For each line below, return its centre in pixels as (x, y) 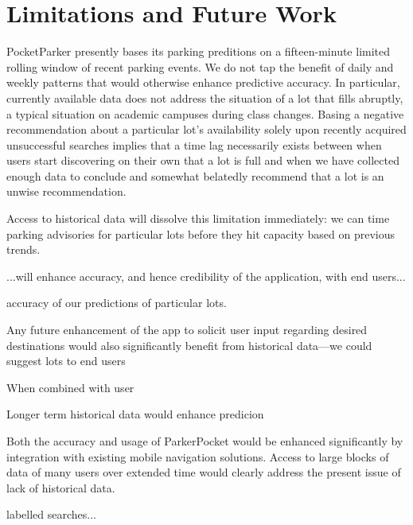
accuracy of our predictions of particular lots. (117, 303)
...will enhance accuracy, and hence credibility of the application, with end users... (206, 276)
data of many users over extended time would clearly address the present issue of (204, 472)
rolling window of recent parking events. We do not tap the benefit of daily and (200, 66)
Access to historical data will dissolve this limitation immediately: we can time (198, 218)
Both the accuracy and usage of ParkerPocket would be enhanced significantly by (205, 441)
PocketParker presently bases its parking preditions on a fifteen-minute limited (199, 51)
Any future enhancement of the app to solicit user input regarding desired (187, 330)
